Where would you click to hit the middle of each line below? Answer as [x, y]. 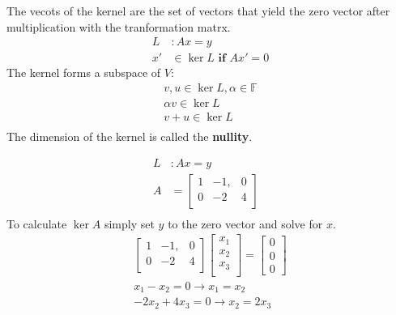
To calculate [37, 223]
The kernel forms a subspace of [84, 72]
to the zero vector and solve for [245, 223]
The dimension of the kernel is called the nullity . [130, 136]
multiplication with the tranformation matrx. [119, 26]
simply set [129, 223]
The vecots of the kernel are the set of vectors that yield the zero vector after [198, 11]
